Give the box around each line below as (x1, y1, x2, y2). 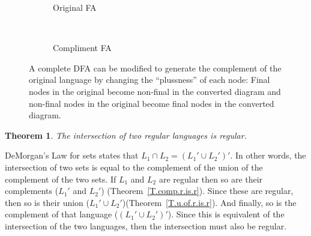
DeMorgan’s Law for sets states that (5, 149, 139, 162)
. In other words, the (230, 149, 306, 162)
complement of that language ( (5, 208, 118, 220)
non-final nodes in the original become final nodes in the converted (29, 97, 274, 109)
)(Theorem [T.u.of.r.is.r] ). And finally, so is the (122, 196, 297, 208)
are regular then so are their (159, 172, 263, 185)
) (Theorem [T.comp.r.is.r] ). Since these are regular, (101, 184, 294, 197)
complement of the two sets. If (5, 172, 116, 185)
